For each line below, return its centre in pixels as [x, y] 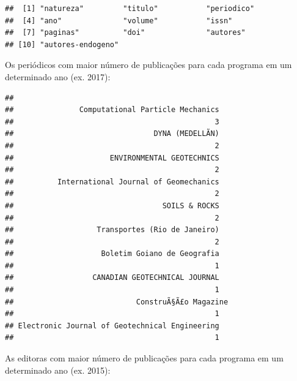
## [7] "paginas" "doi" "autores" [125, 33]
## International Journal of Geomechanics [112, 182]
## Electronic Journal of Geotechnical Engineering [112, 326]
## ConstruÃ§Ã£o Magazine [117, 302]
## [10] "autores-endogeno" [62, 44]
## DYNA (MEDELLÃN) [112, 134]
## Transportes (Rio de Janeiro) [112, 230]
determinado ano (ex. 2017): [58, 76]
